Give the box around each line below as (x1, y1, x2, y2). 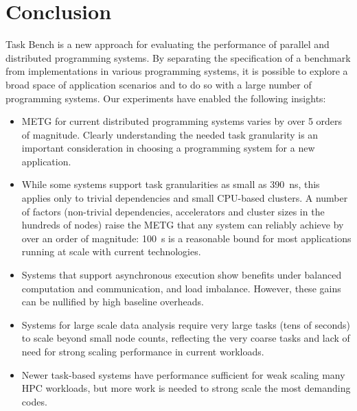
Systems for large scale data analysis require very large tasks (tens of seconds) (21, 317, 350, 331)
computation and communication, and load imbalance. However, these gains (21, 281, 341, 295)
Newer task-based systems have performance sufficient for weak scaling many (21, 367, 345, 381)
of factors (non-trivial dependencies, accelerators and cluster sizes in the (21, 204, 325, 218)
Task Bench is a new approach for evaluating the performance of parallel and (5, 37, 330, 51)
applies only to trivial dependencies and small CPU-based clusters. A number (21, 191, 348, 205)
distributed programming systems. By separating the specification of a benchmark (5, 50, 351, 64)
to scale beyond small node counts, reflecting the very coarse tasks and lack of (21, 331, 350, 345)
